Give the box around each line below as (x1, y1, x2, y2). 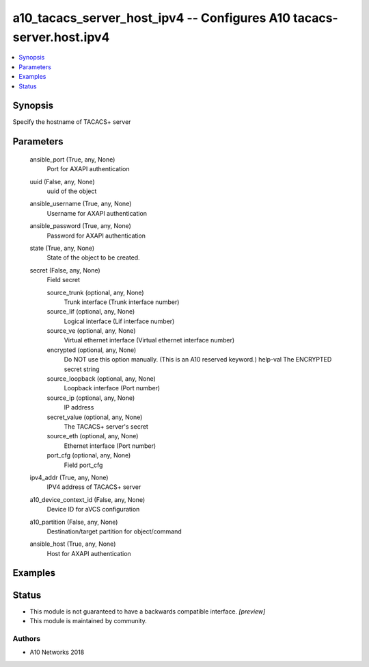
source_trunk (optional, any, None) (46, 288, 144, 297)
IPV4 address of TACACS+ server (46, 483, 141, 491)
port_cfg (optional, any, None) (46, 451, 131, 460)
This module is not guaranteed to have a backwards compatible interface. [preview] (29, 607, 266, 616)
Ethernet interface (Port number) (64, 442, 156, 450)
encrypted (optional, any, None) (46, 346, 137, 354)
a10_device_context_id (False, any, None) (29, 495, 146, 503)
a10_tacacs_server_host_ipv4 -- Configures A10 (12, 10, 290, 25)
